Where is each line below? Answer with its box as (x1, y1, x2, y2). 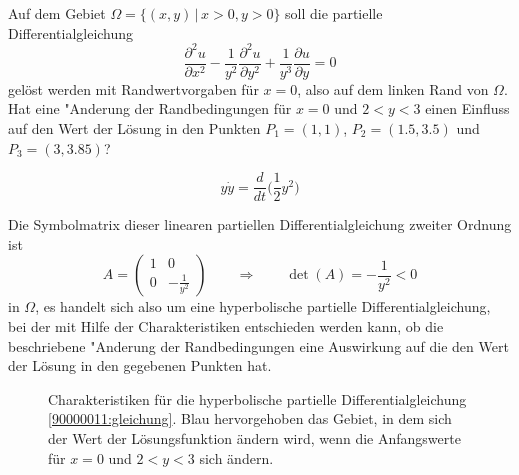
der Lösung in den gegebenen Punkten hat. (8, 355, 272, 376)
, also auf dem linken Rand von (297, 78, 489, 99)
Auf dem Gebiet (8, 3, 106, 23)
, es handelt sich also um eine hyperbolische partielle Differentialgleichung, (35, 296, 491, 317)
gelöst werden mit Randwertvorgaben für (8, 78, 259, 99)
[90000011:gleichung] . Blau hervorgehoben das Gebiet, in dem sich (48, 408, 452, 429)
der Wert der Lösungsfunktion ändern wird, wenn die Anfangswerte (48, 427, 461, 448)
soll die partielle (285, 3, 383, 23)
